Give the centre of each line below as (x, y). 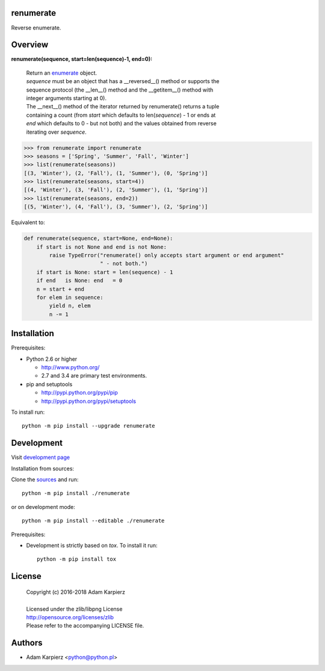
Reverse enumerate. (36, 28)
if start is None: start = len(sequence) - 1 (105, 272)
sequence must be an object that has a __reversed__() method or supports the (123, 81)
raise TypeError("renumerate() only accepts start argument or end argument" (166, 255)
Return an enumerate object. (62, 73)
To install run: (28, 412)
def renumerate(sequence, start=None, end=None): (98, 239)
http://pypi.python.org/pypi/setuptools (89, 401)
